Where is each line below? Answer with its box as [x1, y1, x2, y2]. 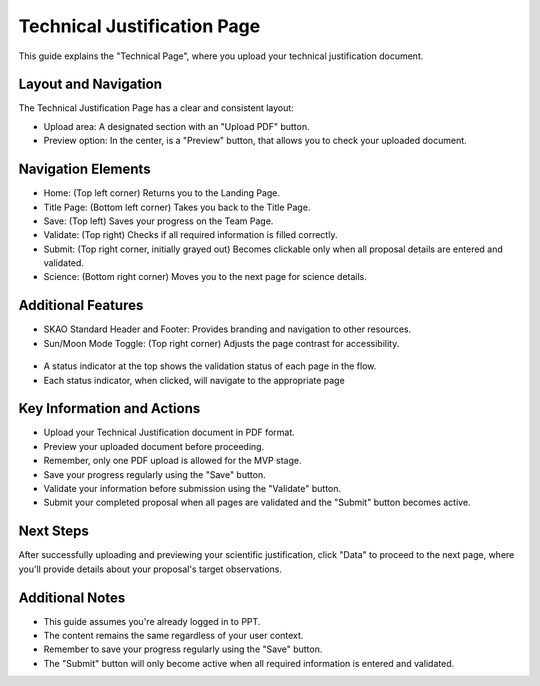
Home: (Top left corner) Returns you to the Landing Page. [43, 187, 280, 199]
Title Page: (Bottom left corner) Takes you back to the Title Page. [43, 201, 311, 213]
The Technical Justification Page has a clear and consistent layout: [18, 102, 294, 114]
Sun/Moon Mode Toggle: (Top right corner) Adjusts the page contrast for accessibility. [43, 337, 400, 349]
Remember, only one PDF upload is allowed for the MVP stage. [43, 455, 302, 467]
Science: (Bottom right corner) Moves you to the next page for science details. [43, 271, 367, 283]
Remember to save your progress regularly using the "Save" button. [43, 643, 323, 655]
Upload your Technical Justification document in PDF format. [43, 426, 295, 439]
